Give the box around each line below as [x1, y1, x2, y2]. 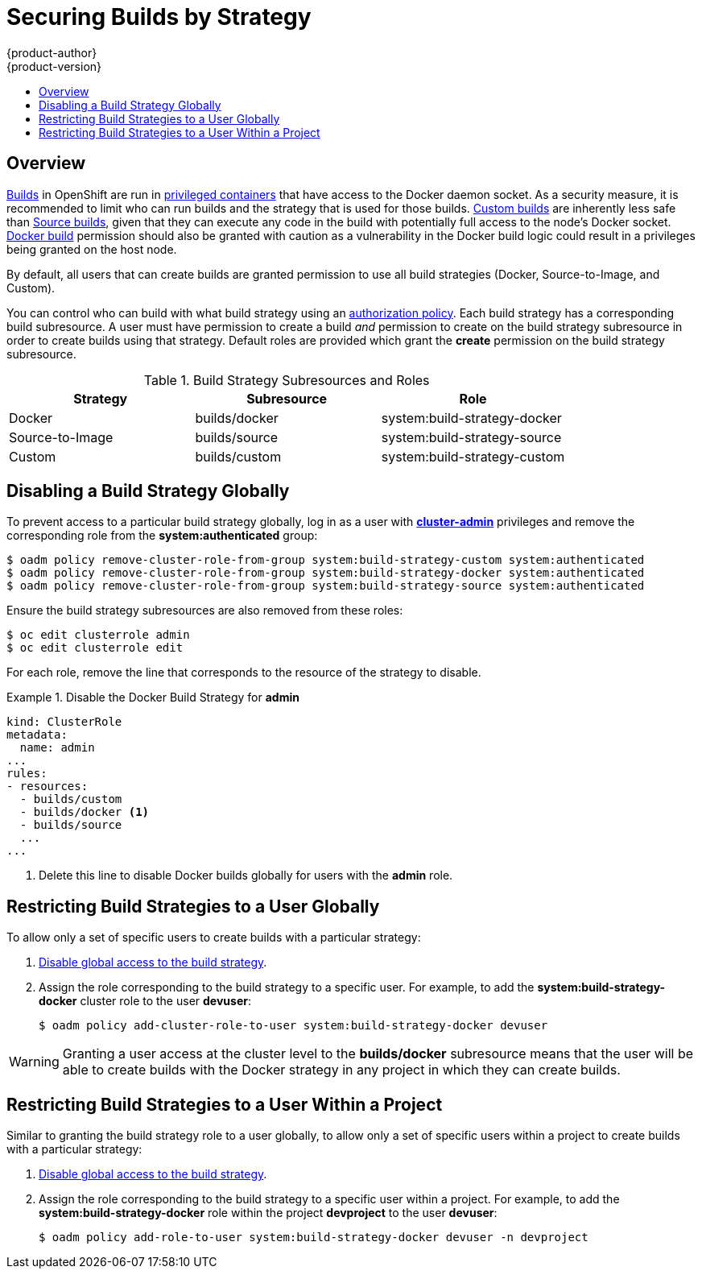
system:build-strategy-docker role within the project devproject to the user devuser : [39, 1206, 498, 1220]
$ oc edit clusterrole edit [6, 641, 184, 655]
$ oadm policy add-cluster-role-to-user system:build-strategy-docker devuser [39, 1019, 548, 1033]
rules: [6, 767, 47, 780]
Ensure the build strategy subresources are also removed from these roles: [6, 603, 403, 618]
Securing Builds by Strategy [6, 3, 312, 31]
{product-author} [6, 45, 97, 60]
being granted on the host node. [6, 242, 177, 256]
